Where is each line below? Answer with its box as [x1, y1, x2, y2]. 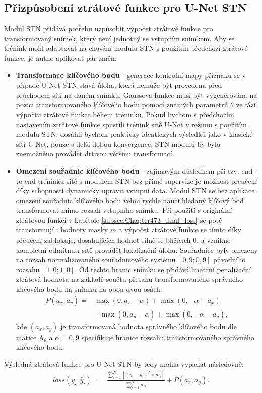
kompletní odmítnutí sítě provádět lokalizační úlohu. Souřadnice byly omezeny [16, 244, 258, 255]
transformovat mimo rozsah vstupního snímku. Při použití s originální [16, 205, 232, 215]
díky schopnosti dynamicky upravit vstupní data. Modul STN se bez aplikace [16, 185, 255, 196]
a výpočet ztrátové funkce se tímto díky [118, 224, 241, 235]
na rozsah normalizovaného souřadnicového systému [16, 254, 176, 265]
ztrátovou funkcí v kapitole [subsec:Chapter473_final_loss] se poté [16, 214, 222, 225]
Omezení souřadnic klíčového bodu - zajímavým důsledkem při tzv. [16, 165, 239, 176]
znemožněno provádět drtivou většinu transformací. [16, 148, 174, 159]
